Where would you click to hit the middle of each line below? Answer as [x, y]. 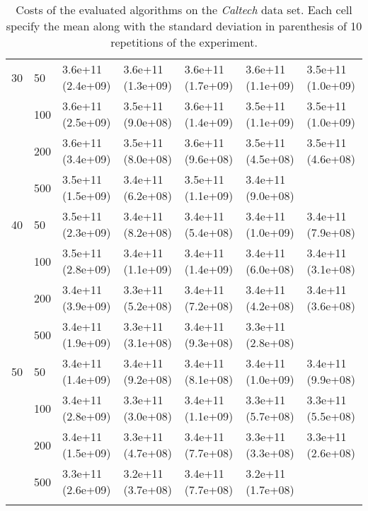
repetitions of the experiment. [184, 42]
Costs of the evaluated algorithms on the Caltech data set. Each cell [184, 10]
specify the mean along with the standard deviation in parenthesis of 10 [184, 26]
